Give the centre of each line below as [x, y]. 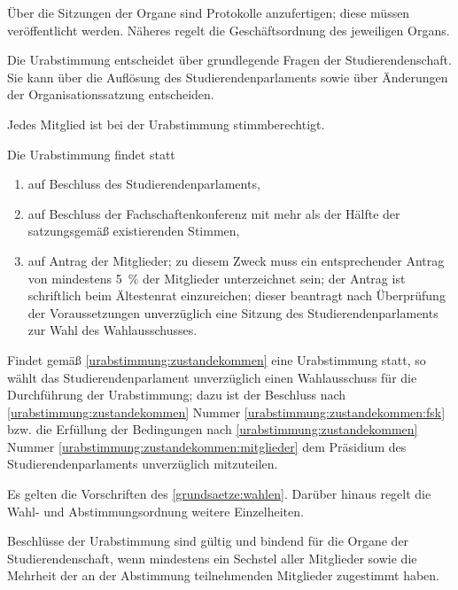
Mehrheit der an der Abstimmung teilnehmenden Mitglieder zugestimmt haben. [223, 575]
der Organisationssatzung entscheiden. [111, 94]
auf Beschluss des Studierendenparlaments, [144, 184]
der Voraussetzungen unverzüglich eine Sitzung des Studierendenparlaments [233, 312]
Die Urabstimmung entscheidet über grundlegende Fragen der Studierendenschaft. [229, 60]
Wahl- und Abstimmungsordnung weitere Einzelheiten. [155, 511]
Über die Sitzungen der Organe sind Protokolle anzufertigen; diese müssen [209, 12]
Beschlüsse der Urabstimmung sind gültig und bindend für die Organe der [208, 541]
